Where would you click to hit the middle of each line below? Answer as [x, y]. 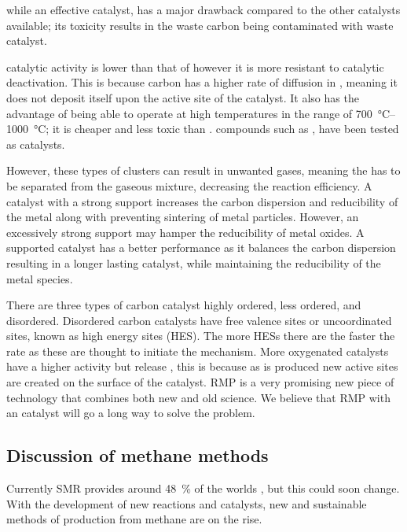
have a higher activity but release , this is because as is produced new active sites [202, 366]
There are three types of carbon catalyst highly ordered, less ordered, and [184, 305]
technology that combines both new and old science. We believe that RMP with [198, 397]
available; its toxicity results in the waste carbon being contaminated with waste [200, 25]
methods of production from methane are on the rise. [134, 519]
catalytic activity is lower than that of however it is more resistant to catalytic [195, 66]
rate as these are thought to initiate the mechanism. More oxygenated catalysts [198, 351]
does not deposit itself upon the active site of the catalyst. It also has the [183, 97]
